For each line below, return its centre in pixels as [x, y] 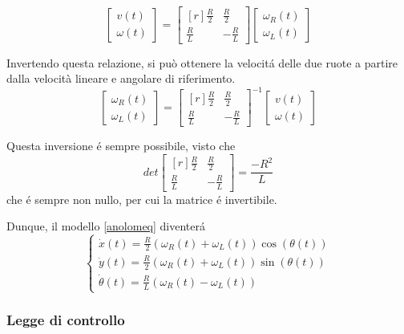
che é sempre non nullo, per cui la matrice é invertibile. [142, 199]
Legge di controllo [66, 319]
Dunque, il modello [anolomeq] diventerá [106, 226]
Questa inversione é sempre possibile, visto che [121, 146]
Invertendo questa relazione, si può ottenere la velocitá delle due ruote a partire [202, 62]
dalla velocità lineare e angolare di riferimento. [121, 78]
